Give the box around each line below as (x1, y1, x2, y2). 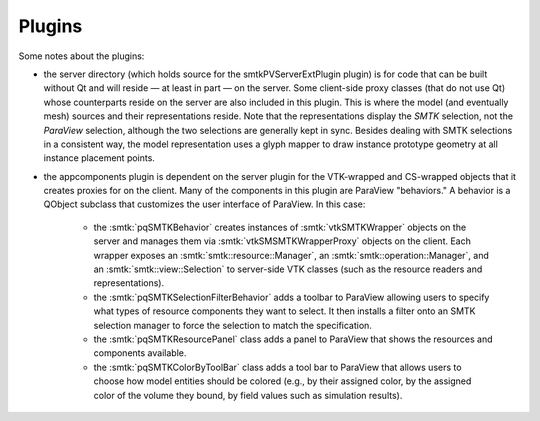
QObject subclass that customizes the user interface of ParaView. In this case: (43, 198, 366, 210)
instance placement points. (43, 152, 155, 164)
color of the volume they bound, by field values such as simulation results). (93, 389, 403, 401)
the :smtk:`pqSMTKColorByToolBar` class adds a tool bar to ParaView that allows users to (93, 361, 462, 373)
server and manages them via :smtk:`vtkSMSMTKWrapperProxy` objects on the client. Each (93, 235, 472, 247)
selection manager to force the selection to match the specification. (93, 319, 372, 331)
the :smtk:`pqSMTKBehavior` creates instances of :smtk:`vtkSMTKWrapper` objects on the (93, 221, 467, 233)
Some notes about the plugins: (18, 50, 145, 62)
